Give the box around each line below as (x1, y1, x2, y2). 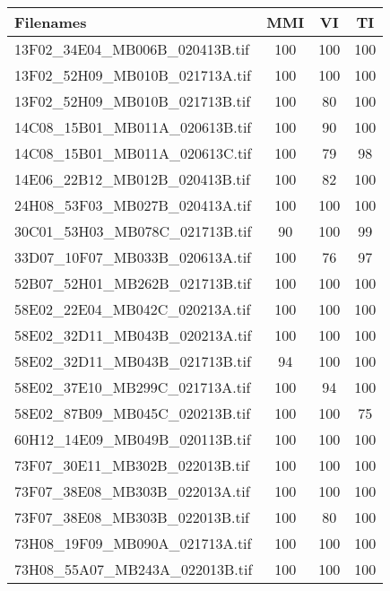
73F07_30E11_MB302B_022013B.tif (14, 455, 250, 475)
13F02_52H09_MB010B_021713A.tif (14, 65, 251, 85)
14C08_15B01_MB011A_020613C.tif (14, 143, 252, 163)
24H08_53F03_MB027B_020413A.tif (14, 195, 251, 215)
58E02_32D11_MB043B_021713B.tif (14, 351, 251, 371)
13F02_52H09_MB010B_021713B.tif (14, 91, 251, 111)
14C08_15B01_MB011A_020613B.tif (14, 117, 252, 137)
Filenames (14, 12, 87, 32)
